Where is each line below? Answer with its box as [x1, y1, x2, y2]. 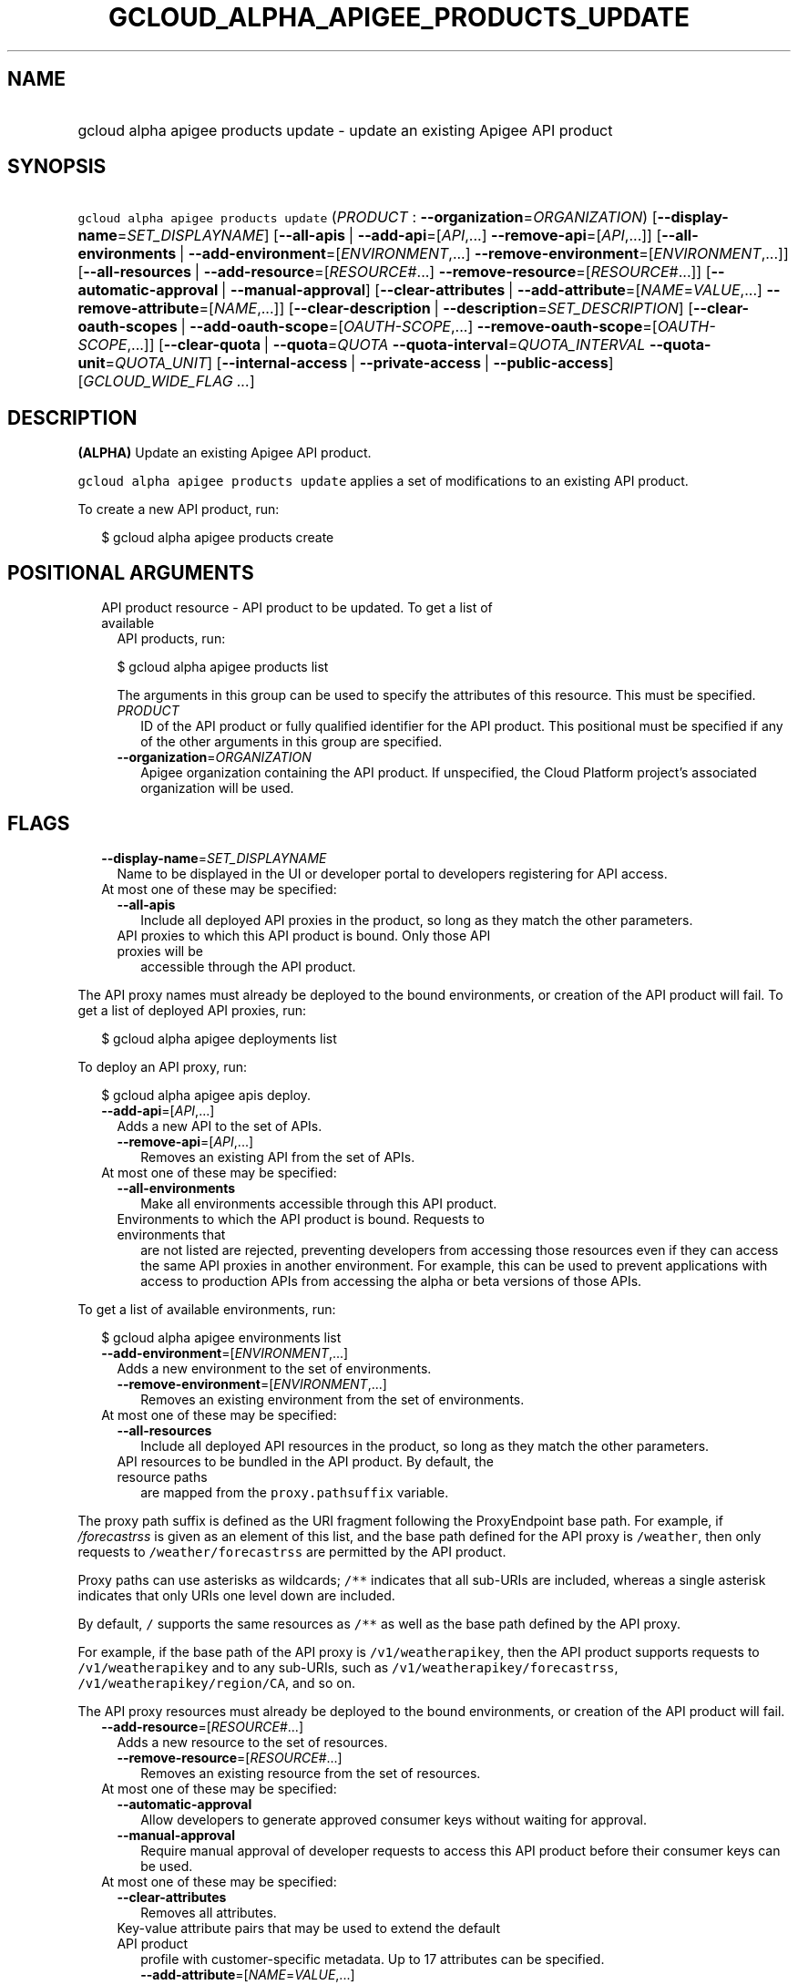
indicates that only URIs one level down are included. [77, 1587, 395, 1603]
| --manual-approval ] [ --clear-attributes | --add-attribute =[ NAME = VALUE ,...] [221, 281, 762, 300]
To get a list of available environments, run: [77, 1301, 336, 1317]
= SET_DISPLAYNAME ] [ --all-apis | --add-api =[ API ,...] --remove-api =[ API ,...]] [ [117, 226, 662, 245]
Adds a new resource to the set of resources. [117, 1733, 388, 1750]
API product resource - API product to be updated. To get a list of [101, 600, 493, 616]
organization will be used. [140, 780, 294, 797]
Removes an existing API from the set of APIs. [140, 1148, 415, 1165]
